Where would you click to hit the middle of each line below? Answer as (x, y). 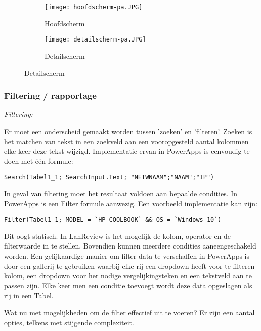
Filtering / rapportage (50, 95)
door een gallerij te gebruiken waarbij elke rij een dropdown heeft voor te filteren (129, 265)
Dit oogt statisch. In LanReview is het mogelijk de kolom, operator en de (118, 236)
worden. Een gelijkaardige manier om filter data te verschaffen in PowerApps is (127, 255)
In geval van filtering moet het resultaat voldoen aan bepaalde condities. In (121, 193)
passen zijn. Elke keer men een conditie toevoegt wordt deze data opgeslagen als (128, 285)
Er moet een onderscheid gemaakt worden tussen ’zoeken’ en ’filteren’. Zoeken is (128, 131)
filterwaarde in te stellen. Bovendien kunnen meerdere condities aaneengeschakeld (130, 246)
